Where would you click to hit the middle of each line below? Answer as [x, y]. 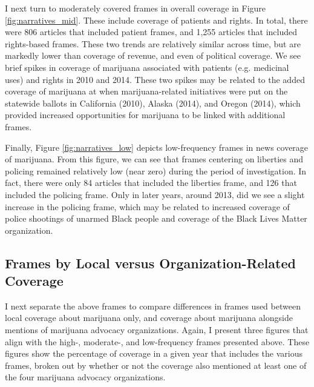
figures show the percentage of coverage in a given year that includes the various [154, 353]
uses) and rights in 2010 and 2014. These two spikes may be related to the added [155, 79]
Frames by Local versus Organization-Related [150, 263]
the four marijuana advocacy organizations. [85, 377]
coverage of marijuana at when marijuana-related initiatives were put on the [146, 91]
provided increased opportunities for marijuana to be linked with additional [145, 115]
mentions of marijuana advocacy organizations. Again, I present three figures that [157, 330]
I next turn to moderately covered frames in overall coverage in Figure [136, 8]
